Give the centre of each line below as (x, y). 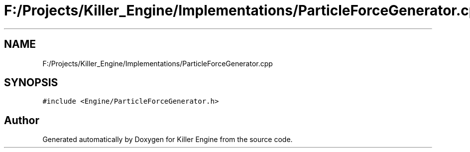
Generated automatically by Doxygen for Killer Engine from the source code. (168, 140)
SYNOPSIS (31, 83)
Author (22, 120)
